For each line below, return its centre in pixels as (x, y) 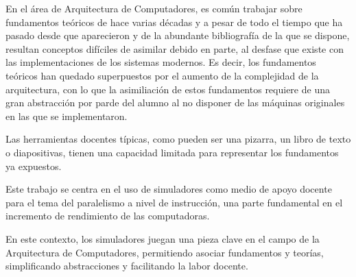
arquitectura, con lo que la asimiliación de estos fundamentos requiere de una (168, 89)
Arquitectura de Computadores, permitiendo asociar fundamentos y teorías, (165, 252)
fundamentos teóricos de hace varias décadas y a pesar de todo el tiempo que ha (174, 22)
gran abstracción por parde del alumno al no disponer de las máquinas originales (175, 103)
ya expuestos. (34, 166)
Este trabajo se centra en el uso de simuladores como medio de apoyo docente (169, 189)
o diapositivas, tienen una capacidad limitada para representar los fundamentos (172, 152)
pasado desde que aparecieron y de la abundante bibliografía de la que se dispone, (178, 35)
